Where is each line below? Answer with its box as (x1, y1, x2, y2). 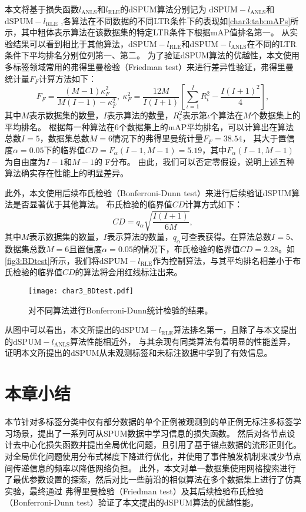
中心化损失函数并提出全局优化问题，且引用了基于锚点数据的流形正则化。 (21, 438, 301, 451)
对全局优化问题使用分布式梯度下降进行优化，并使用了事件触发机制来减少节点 (5, 450, 301, 462)
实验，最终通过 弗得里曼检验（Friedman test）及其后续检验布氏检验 (5, 484, 264, 497)
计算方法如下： (39, 72, 97, 84)
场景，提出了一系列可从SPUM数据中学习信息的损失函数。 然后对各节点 (12, 427, 287, 439)
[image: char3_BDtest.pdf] (28, 287, 134, 296)
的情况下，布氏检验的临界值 (132, 243, 240, 255)
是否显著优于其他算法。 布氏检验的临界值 (12, 198, 172, 210)
